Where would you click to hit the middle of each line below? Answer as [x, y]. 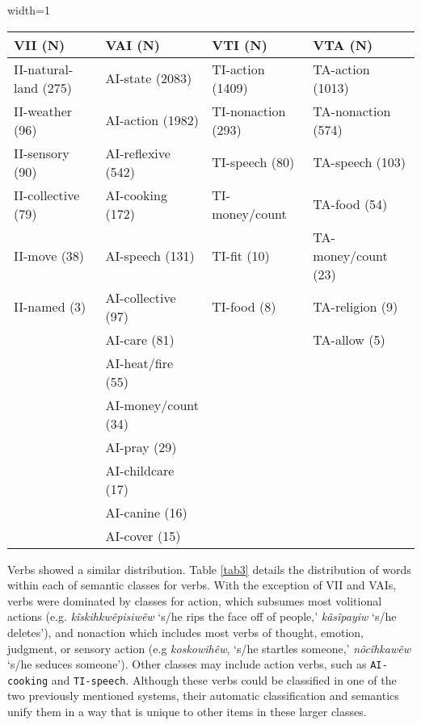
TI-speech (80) [253, 162]
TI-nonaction [249, 111]
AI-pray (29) [141, 446]
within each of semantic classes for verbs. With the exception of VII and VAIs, [202, 585]
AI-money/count [152, 404]
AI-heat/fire [139, 362]
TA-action [341, 69]
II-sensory [42, 153]
